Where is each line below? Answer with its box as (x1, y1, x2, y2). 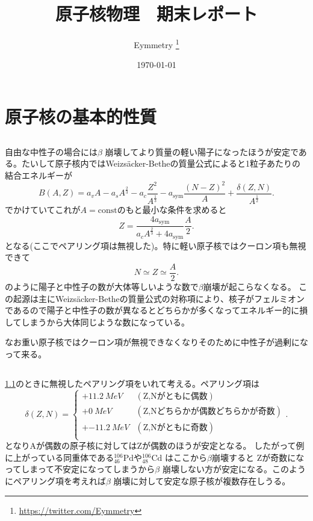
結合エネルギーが (5, 168, 72, 181)
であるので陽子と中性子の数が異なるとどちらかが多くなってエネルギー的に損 (5, 304, 308, 316)
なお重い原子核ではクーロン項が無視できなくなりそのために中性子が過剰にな (5, 336, 308, 348)
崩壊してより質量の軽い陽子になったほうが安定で (105, 145, 299, 158)
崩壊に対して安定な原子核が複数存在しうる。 (113, 475, 291, 487)
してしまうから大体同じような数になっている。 (5, 315, 190, 328)
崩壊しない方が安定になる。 (162, 463, 272, 475)
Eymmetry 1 (134, 37, 179, 51)
